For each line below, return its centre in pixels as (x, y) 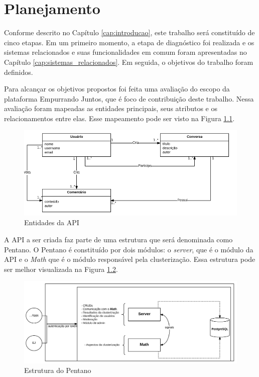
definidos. (19, 72)
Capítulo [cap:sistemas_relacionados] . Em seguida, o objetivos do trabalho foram (129, 62)
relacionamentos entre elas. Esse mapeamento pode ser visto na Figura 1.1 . (119, 118)
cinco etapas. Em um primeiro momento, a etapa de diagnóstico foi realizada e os (129, 42)
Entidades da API (52, 222)
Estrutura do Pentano (58, 370)
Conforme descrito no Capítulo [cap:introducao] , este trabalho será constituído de (129, 32)
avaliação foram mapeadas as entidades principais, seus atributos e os (111, 108)
